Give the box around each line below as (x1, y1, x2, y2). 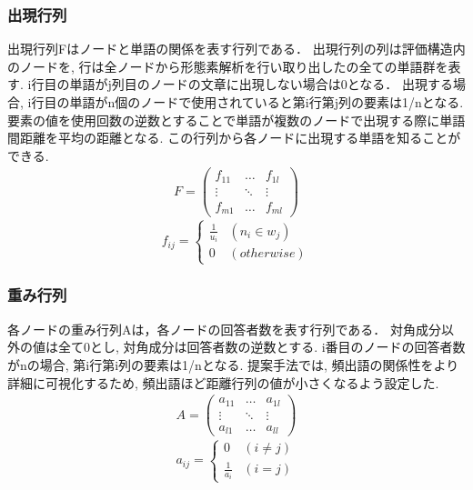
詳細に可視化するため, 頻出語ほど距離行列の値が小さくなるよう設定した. (7, 373, 439, 392)
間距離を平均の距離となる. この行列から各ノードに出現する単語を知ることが (7, 128, 461, 147)
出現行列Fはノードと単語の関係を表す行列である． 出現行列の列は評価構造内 (7, 39, 466, 58)
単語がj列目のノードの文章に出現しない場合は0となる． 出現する (69, 75, 453, 94)
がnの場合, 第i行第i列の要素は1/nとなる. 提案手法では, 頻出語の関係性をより (7, 355, 459, 374)
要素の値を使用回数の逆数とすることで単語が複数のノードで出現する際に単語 (7, 110, 466, 129)
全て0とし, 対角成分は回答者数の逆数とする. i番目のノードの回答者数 (57, 337, 466, 356)
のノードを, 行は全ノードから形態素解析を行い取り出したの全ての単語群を (7, 56, 448, 75)
